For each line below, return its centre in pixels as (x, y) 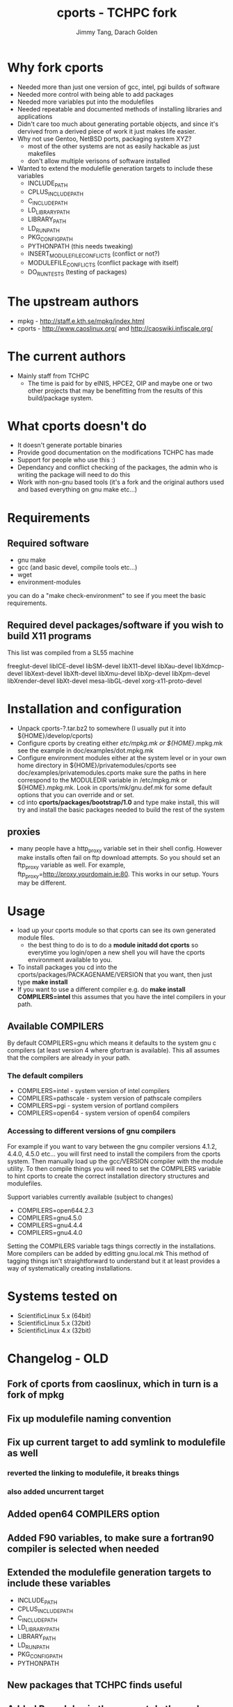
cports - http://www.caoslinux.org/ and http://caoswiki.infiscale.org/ (115, 328)
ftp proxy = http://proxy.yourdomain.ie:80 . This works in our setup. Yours (118, 875)
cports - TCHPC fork (117, 13)
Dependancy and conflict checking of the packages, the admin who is (118, 467)
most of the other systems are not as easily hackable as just (114, 146)
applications (35, 116)
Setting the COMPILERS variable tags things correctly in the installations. (111, 1246)
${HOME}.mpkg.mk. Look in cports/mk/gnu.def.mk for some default (114, 787)
